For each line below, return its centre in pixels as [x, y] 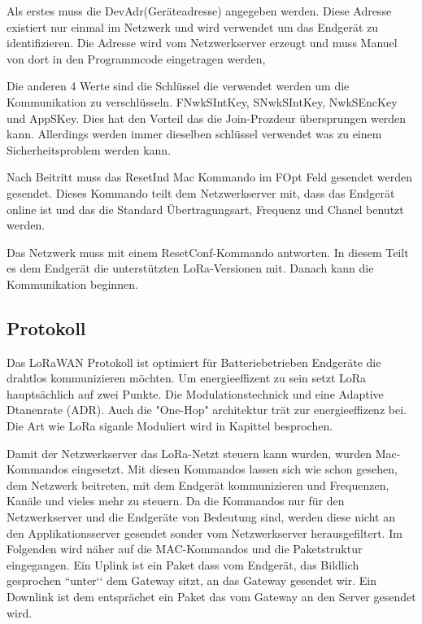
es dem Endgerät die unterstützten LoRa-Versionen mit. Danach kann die [190, 268]
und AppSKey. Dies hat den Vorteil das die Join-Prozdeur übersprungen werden [207, 118]
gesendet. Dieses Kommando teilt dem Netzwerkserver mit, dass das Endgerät [201, 192]
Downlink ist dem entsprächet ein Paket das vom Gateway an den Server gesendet [211, 597]
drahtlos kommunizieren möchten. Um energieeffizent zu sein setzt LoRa [187, 378]
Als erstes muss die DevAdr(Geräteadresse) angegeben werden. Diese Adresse [199, 11]
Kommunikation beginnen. [72, 284]
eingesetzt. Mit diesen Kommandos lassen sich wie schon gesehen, [235, 469]
